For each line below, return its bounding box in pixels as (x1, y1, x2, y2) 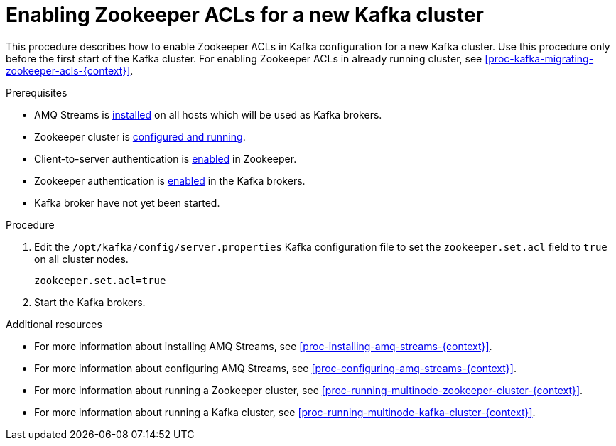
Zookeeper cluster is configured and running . (34, 130, 246, 143)
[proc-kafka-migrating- (485, 52, 594, 65)
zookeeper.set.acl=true (34, 274, 166, 286)
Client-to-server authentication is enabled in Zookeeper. (34, 152, 297, 165)
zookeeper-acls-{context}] (6, 64, 131, 77)
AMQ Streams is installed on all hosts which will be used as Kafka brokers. (34, 108, 382, 121)
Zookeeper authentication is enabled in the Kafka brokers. (34, 174, 306, 187)
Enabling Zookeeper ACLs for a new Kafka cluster (6, 3, 484, 27)
